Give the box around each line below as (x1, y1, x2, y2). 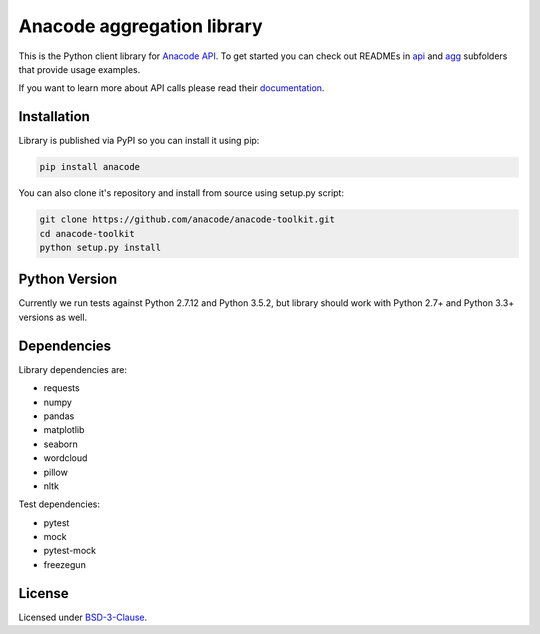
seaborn (43, 438, 79, 450)
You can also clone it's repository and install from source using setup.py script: (18, 187, 345, 199)
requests (43, 382, 80, 394)
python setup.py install (39, 241, 162, 253)
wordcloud (43, 452, 88, 464)
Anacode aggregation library (18, 15, 264, 37)
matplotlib (43, 424, 85, 436)
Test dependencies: (18, 498, 100, 510)
